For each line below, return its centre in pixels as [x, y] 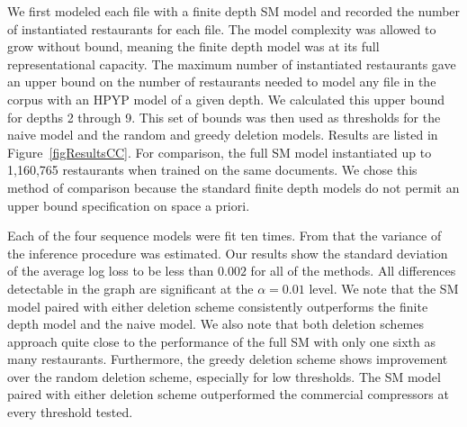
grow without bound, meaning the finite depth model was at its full [193, 46]
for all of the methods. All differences [353, 271]
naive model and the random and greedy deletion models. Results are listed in [223, 135]
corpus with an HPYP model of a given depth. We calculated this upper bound [226, 99]
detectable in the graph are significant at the [130, 288]
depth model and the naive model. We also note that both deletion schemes [216, 324]
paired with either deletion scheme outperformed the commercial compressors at [228, 394]
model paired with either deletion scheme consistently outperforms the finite [218, 306]
